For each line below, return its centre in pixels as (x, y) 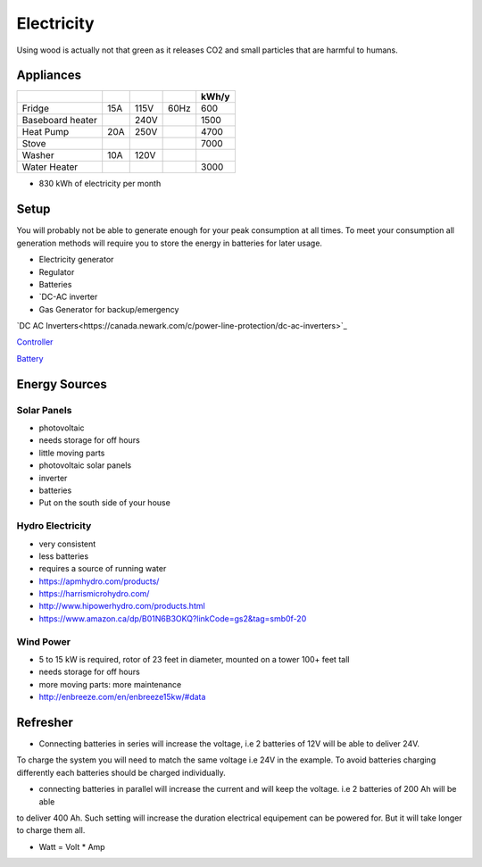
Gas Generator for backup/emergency (109, 309)
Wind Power (44, 641)
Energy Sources (62, 384)
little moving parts (72, 453)
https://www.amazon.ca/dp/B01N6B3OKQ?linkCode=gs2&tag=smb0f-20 (173, 618)
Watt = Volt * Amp (72, 846)
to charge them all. (51, 830)
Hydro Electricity (54, 526)
